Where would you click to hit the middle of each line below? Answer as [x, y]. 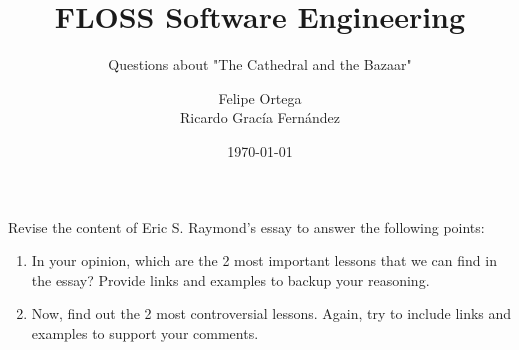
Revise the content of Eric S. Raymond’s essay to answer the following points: [246, 226]
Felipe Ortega [260, 97]
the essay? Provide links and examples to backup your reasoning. [230, 279]
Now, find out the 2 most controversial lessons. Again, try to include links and [271, 313]
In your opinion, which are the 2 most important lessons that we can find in [264, 260]
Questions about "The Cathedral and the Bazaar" [260, 64]
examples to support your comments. [145, 332]
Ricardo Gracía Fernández [260, 117]
